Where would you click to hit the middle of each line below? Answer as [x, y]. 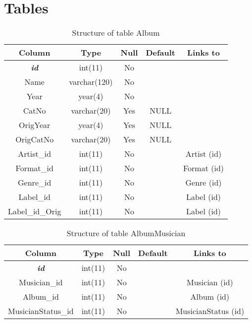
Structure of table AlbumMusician [126, 233]
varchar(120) [91, 82]
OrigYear [35, 125]
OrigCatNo [35, 139]
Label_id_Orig [35, 211]
